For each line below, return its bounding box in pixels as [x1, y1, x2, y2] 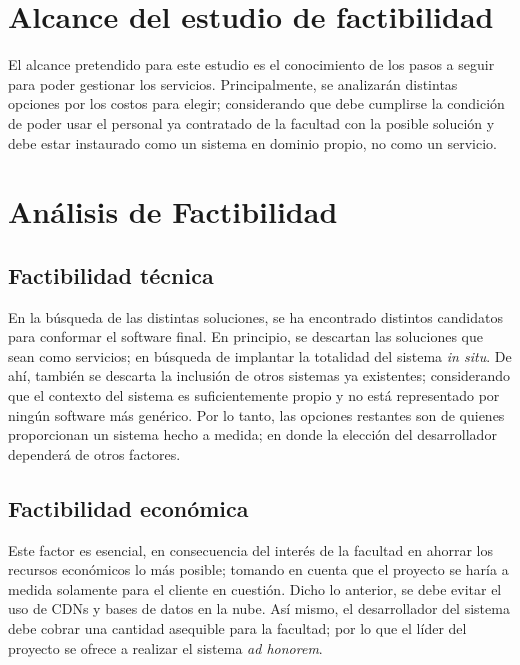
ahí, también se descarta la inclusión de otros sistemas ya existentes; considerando [8, 365, 511, 386]
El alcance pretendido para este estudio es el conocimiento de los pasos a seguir [8, 54, 495, 75]
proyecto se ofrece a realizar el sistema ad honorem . [8, 637, 323, 658]
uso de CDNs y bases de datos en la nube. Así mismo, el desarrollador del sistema [8, 598, 510, 619]
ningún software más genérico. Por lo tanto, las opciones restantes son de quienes [8, 404, 505, 425]
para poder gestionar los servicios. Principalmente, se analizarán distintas [8, 73, 458, 94]
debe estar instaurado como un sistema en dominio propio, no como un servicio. [8, 132, 497, 153]
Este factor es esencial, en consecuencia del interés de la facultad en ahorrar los [8, 539, 493, 560]
